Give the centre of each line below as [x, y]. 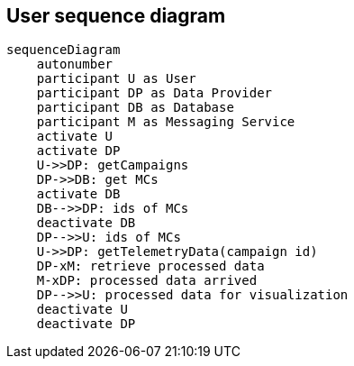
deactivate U [82, 310]
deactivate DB [86, 223]
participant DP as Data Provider [154, 93]
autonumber [75, 64]
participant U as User [116, 79]
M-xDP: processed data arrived [147, 281]
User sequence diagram [116, 16]
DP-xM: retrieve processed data [150, 266]
